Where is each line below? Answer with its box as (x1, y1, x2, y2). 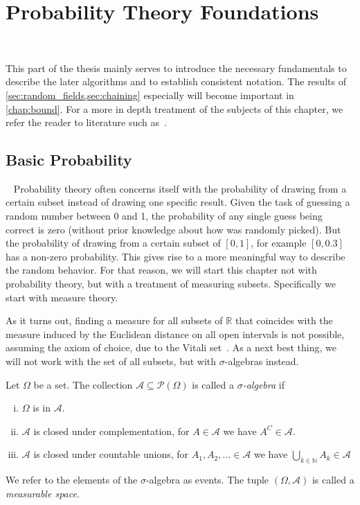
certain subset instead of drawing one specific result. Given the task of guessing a (6, 195, 350, 209)
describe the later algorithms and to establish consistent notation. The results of (6, 74, 346, 89)
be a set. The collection (33, 377, 133, 391)
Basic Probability (6, 149, 132, 170)
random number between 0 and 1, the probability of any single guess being (6, 209, 323, 223)
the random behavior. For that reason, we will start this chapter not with (6, 263, 317, 277)
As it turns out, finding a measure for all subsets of (6, 313, 223, 328)
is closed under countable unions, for (33, 447, 189, 461)
